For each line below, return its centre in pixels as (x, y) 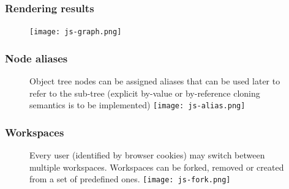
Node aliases (36, 58)
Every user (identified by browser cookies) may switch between (147, 155)
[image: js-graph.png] (76, 32)
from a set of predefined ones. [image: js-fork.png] (130, 179)
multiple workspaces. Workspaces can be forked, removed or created (157, 167)
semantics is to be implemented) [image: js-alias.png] (137, 105)
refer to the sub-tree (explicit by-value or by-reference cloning (145, 93)
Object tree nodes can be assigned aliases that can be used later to (155, 81)
